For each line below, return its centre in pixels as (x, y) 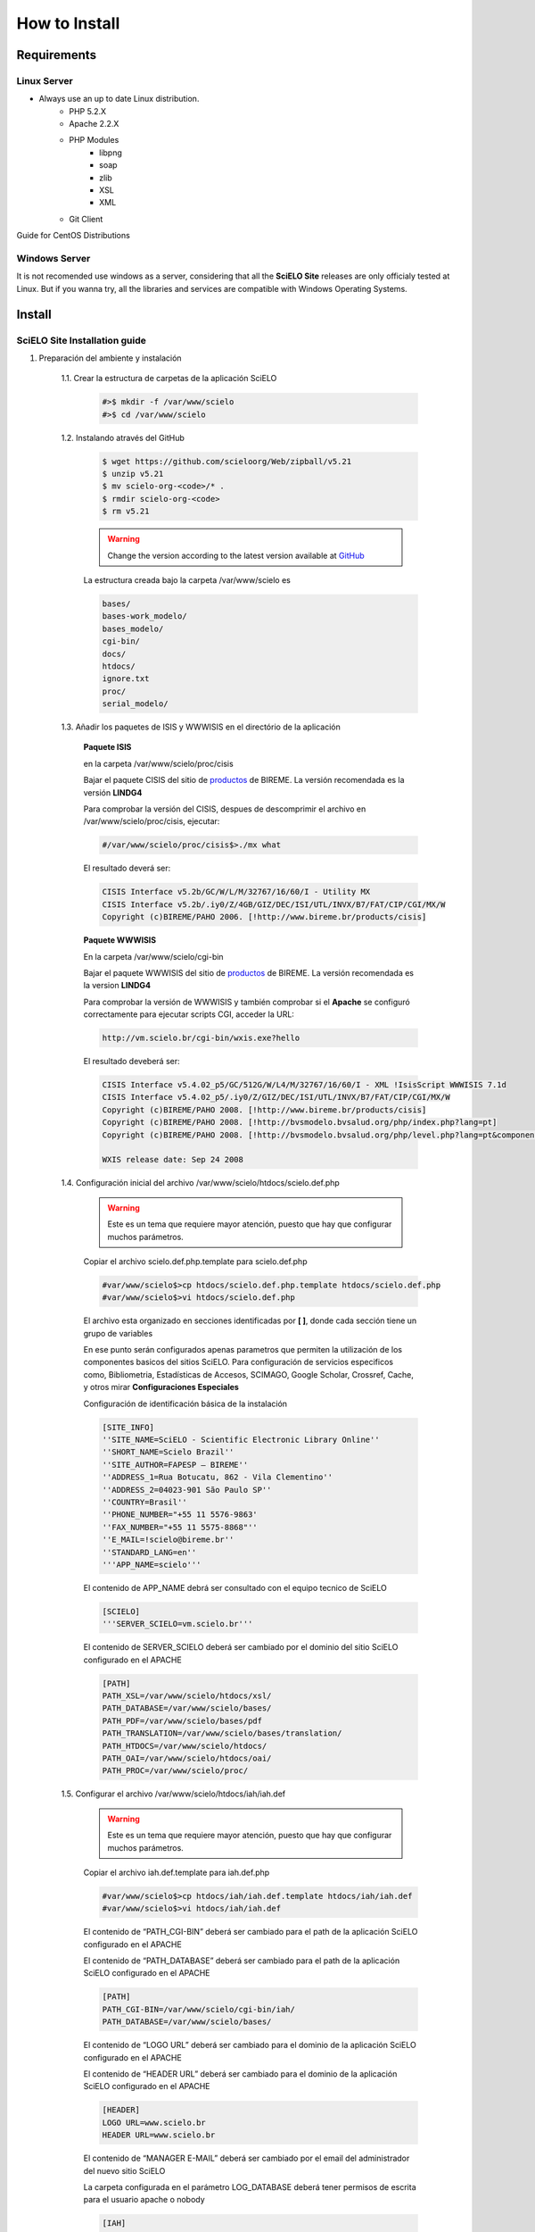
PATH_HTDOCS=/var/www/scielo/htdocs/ (185, 1746)
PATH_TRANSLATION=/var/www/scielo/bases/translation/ (222, 1733)
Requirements (57, 55)
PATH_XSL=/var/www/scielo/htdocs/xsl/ (187, 1696)
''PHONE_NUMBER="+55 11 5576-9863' (180, 1515)
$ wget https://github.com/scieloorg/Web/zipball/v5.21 (227, 461)
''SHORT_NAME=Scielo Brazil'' (168, 1452)
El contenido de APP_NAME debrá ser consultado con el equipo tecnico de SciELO (235, 1587)
